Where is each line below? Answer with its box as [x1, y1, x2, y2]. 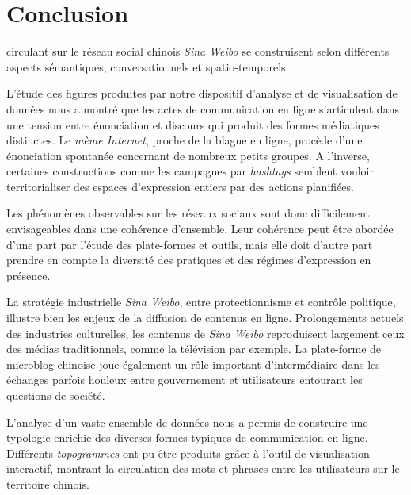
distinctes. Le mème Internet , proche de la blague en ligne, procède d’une [6, 132, 363, 148]
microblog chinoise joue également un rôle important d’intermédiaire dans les [6, 355, 380, 372]
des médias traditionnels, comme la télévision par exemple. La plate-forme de [6, 340, 382, 357]
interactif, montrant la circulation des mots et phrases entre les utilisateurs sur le [6, 460, 400, 477]
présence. [6, 267, 51, 283]
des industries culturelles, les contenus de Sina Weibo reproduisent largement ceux [6, 324, 405, 341]
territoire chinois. [6, 475, 89, 492]
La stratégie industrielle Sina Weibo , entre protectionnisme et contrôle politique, [6, 294, 396, 310]
